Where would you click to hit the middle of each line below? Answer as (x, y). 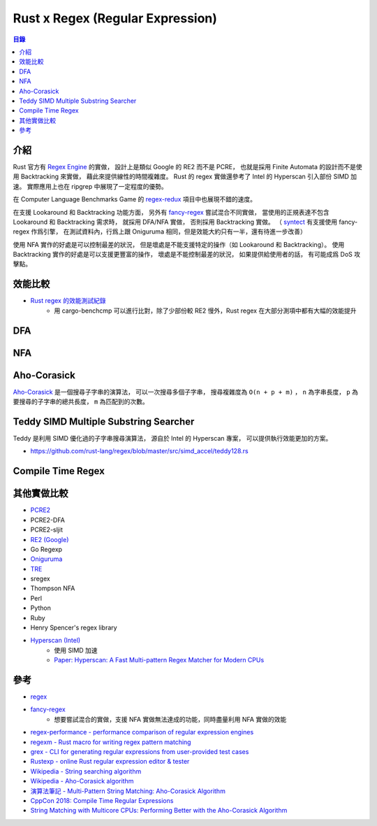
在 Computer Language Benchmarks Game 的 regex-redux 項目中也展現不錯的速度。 (135, 199)
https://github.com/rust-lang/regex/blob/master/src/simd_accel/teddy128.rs (139, 451)
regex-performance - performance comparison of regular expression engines (142, 732)
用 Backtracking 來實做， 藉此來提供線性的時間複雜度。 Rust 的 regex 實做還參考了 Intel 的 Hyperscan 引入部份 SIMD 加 (185, 177)
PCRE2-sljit (46, 530)
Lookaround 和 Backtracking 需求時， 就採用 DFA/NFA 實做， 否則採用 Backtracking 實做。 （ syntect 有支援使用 (175, 222)
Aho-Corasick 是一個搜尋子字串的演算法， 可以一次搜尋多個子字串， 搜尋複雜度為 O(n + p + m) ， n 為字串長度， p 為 (186, 392)
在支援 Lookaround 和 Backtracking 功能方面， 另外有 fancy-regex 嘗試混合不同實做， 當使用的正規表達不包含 (171, 212)
